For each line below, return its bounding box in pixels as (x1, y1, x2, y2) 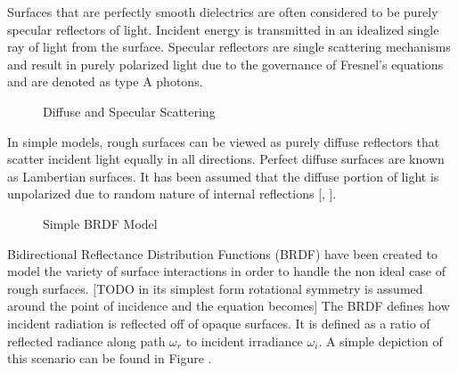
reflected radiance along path (7, 331, 166, 350)
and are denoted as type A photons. (7, 72, 203, 91)
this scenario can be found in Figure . (7, 349, 212, 368)
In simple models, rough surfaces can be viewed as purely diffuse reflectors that (7, 132, 440, 150)
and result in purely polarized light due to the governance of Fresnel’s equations (7, 54, 444, 73)
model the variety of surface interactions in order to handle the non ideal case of (7, 262, 446, 280)
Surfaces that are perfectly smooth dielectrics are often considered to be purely (7, 3, 438, 20)
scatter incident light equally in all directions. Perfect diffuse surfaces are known (7, 150, 445, 168)
